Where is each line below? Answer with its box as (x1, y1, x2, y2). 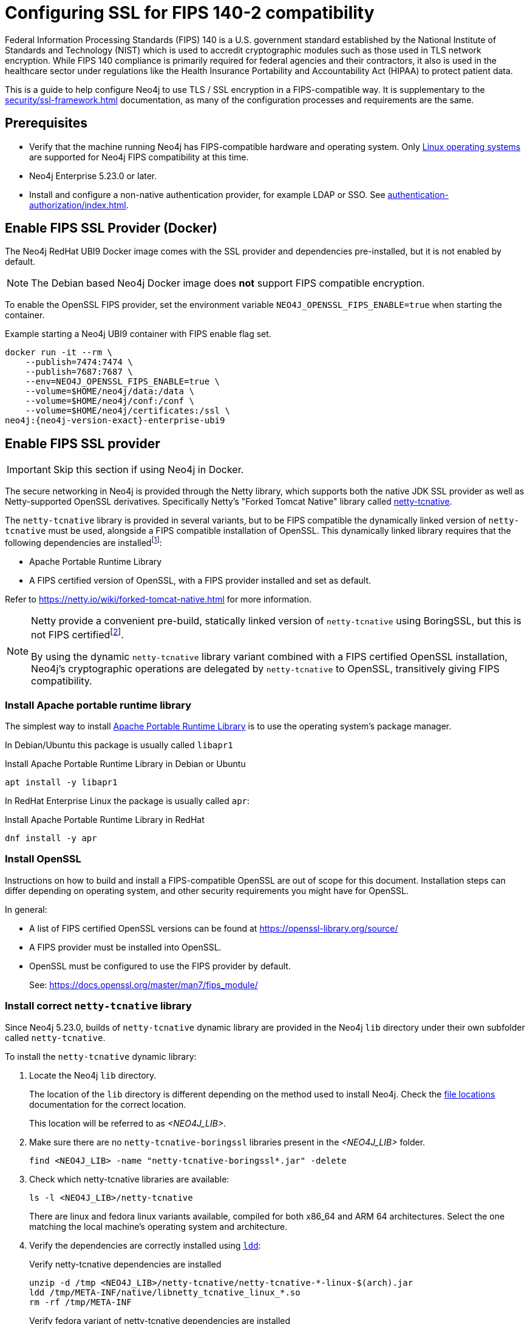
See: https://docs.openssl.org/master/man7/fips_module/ (29, 979, 258, 990)
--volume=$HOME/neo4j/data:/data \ (25, 386, 194, 397)
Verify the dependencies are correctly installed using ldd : (29, 1240, 261, 1251)
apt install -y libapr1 (5, 777, 118, 788)
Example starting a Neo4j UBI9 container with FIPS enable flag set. (5, 329, 271, 340)
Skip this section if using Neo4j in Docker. (53, 463, 244, 476)
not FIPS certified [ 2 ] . (31, 626, 124, 641)
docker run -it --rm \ (5, 347, 113, 358)
